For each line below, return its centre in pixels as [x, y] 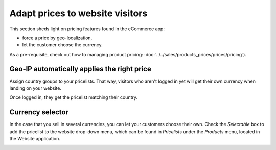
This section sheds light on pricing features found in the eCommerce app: [87, 29]
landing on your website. [35, 88]
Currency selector [39, 112]
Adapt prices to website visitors [78, 13]
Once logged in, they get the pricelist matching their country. [74, 97]
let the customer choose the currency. [62, 45]
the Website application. [35, 139]
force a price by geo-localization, [57, 38]
